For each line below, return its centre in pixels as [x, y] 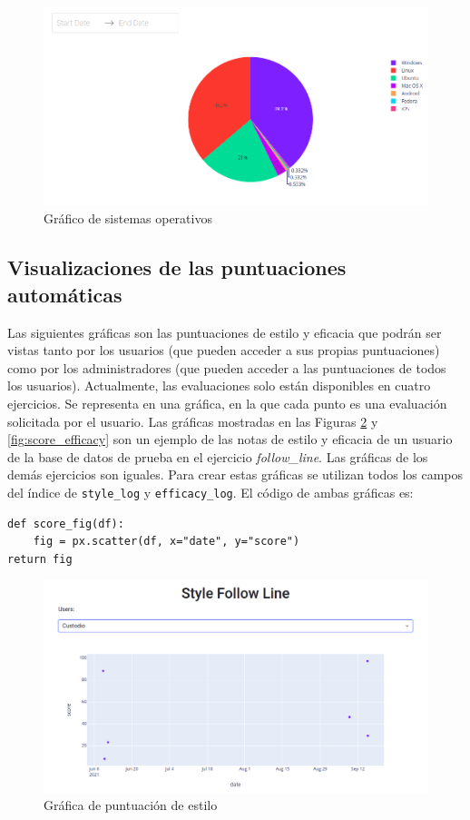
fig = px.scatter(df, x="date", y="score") [166, 542]
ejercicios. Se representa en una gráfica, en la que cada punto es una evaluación [227, 404]
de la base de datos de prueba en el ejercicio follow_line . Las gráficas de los [218, 456]
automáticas [65, 294]
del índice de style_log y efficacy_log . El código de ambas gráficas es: [211, 492]
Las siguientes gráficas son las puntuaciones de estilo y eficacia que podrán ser [225, 332]
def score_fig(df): [66, 524]
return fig [40, 559]
